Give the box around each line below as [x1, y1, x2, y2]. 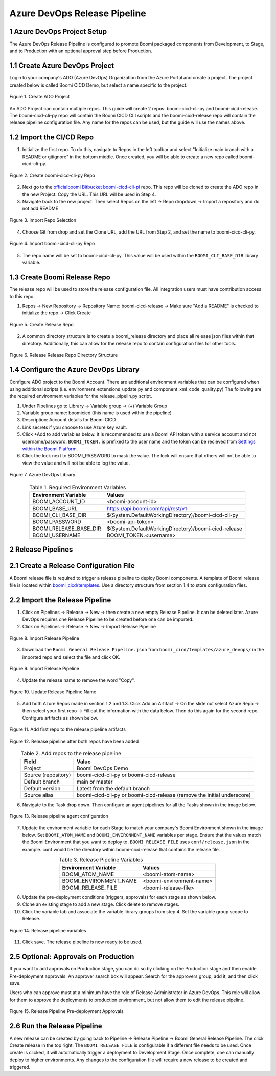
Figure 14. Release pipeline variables [9, 927, 86, 933]
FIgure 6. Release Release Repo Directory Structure [9, 352, 118, 358]
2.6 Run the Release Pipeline [9, 1022, 102, 1030]
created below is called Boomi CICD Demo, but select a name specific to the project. [9, 82, 188, 88]
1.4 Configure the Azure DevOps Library [9, 365, 140, 374]
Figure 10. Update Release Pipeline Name [9, 689, 97, 695]
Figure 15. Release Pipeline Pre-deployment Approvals [9, 1008, 124, 1015]
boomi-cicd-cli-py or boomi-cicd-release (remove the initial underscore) [76, 791, 251, 798]
